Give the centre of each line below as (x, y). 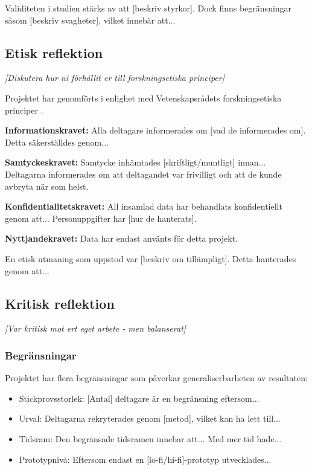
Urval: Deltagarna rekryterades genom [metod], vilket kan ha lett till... (150, 418)
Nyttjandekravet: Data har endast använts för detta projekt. (122, 238)
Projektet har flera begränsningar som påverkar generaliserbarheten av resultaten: (156, 378)
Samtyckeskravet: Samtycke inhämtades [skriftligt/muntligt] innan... (135, 162)
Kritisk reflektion (60, 303)
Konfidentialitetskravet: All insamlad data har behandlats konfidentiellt (144, 206)
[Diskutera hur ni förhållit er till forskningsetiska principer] (115, 78)
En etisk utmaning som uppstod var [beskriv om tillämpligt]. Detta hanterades (151, 258)
